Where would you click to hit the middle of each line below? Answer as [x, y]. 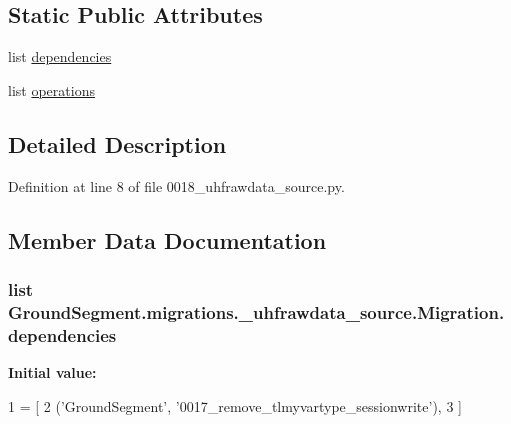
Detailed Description [117, 143]
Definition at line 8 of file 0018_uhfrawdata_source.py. [176, 185]
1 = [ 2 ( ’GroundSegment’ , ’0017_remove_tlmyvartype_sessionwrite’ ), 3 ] [235, 405]
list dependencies [60, 56]
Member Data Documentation [167, 239]
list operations [51, 89]
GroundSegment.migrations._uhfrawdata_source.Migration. [256, 311]
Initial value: [52, 372]
